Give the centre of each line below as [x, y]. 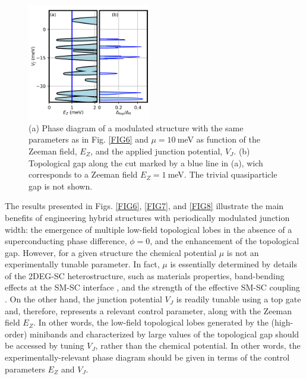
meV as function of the [219, 139]
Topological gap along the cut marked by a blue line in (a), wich [146, 162]
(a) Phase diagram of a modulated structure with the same [136, 127]
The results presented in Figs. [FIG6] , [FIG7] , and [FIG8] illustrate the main [144, 206]
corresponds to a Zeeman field [83, 174]
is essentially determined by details [234, 264]
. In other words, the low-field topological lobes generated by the [151, 322]
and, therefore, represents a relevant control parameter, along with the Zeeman [149, 310]
